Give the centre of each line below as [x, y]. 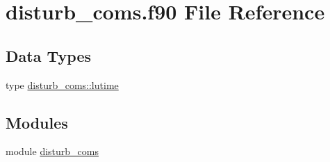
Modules [37, 122]
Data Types [48, 55]
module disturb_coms [52, 151]
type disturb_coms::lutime [62, 84]
